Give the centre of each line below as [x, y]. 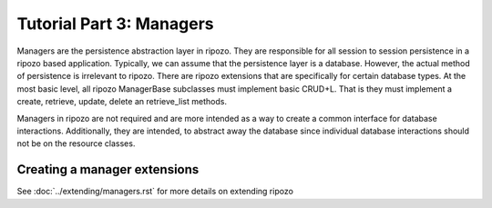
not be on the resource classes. [76, 144]
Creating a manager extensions [108, 169]
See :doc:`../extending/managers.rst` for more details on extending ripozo [155, 192]
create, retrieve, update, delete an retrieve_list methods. [122, 102]
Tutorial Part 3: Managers [115, 24]
